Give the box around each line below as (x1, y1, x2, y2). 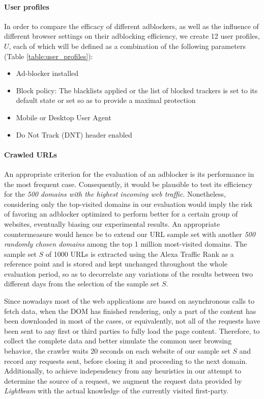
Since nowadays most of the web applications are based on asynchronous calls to (4, 296, 255, 306)
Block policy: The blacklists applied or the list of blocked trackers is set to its (16, 85, 258, 95)
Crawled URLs (4, 149, 57, 159)
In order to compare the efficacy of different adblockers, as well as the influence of (4, 20, 259, 31)
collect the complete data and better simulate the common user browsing (4, 335, 232, 346)
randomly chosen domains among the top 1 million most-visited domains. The (4, 238, 247, 249)
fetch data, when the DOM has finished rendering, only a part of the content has (4, 305, 256, 316)
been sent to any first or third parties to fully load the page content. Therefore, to (4, 325, 260, 336)
